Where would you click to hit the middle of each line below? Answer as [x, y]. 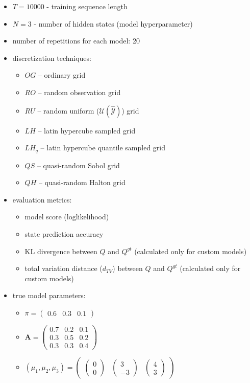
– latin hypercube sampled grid [87, 130]
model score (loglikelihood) [67, 217]
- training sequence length [87, 6]
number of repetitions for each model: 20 [76, 41]
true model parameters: [49, 295]
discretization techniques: [52, 58]
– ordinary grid [62, 75]
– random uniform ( [68, 110]
